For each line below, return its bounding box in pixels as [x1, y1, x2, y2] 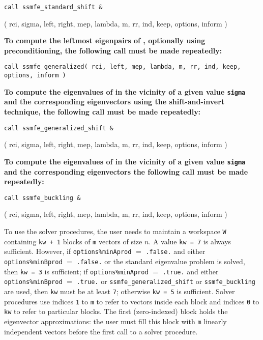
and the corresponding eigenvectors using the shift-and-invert [4, 96, 225, 107]
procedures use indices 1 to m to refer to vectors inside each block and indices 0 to [4, 296, 259, 306]
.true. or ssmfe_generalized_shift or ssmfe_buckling [76, 276, 256, 287]
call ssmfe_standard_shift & [4, 4, 103, 11]
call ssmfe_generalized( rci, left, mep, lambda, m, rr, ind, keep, [4, 63, 241, 71]
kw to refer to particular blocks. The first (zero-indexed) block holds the [4, 306, 228, 317]
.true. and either [162, 266, 219, 276]
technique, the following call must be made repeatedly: [4, 106, 201, 117]
